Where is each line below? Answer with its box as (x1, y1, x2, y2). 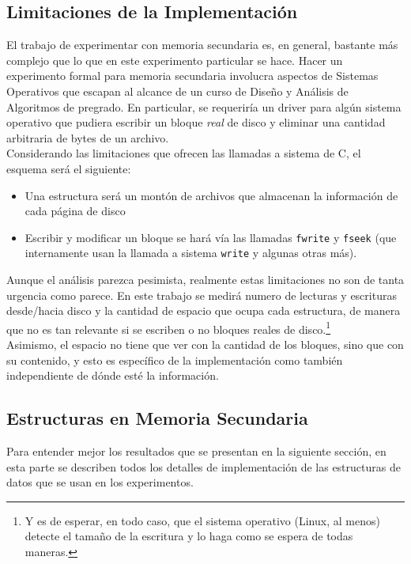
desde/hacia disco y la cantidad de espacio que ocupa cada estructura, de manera (6, 302, 401, 319)
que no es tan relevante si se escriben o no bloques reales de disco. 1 (6, 318, 331, 337)
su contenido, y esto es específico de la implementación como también (6, 351, 343, 368)
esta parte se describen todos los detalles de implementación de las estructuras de (6, 458, 401, 475)
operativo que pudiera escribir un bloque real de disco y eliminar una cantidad (6, 114, 386, 131)
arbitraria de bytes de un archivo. (6, 129, 169, 146)
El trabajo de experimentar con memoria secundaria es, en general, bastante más (6, 36, 398, 53)
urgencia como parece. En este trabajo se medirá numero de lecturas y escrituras (6, 286, 397, 303)
